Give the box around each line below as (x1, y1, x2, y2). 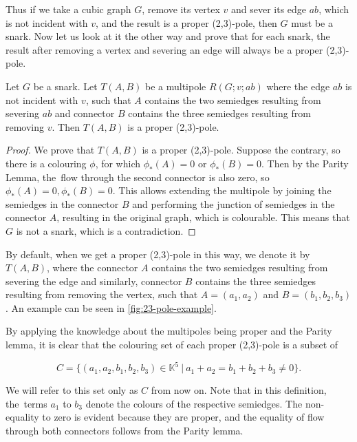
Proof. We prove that (6, 143, 95, 157)
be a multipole (144, 78, 206, 93)
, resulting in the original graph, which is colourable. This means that (56, 210, 350, 224)
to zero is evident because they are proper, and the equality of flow (42, 410, 325, 424)
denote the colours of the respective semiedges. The (85, 396, 303, 410)
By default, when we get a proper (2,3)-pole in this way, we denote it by (6, 246, 310, 261)
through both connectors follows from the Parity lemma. (6, 423, 244, 437)
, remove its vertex (142, 2, 220, 16)
